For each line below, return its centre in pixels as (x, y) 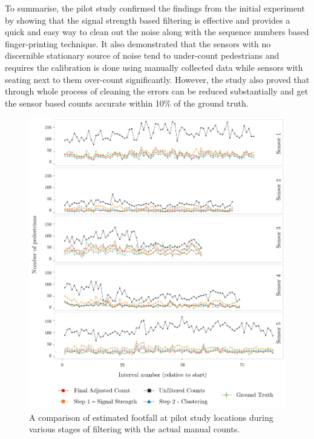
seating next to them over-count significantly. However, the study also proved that (157, 79)
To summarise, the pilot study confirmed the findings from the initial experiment (155, 8)
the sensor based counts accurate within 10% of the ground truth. (127, 103)
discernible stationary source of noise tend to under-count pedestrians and (142, 55)
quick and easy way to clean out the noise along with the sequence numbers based (157, 32)
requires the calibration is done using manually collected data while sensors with (154, 67)
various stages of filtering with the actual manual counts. (135, 429)
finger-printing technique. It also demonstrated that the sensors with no (138, 43)
